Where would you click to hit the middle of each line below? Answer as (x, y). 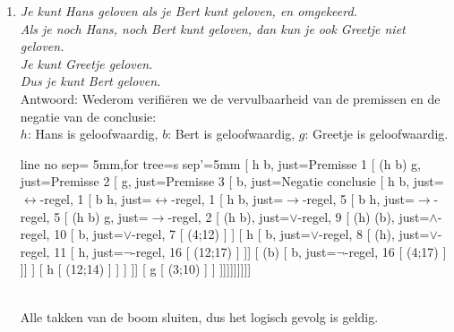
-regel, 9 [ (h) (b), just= (364, 216)
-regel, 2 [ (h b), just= (229, 216)
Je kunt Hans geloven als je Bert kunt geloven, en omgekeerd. (188, 11)
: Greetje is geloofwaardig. (377, 134)
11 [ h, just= (89, 251)
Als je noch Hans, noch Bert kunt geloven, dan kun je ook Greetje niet (213, 28)
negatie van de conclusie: (88, 116)
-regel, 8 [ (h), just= (374, 234)
